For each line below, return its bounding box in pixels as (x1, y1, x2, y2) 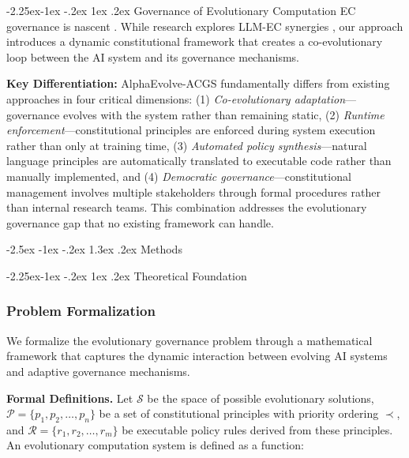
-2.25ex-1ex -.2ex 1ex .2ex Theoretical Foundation (6, 267, 247, 283)
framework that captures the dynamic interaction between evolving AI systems (6, 347, 388, 364)
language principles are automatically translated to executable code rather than (6, 152, 392, 169)
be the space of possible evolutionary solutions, (147, 389, 374, 406)
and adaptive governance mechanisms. (6, 362, 190, 379)
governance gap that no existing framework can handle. (6, 214, 274, 231)
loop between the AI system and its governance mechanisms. (6, 48, 299, 65)
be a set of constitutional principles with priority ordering (99, 405, 379, 422)
